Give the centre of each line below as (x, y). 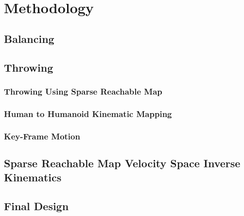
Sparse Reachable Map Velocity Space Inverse (122, 163)
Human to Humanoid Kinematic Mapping (88, 113)
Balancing (29, 38)
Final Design (36, 206)
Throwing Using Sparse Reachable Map (83, 91)
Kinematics (33, 177)
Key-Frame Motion (42, 136)
